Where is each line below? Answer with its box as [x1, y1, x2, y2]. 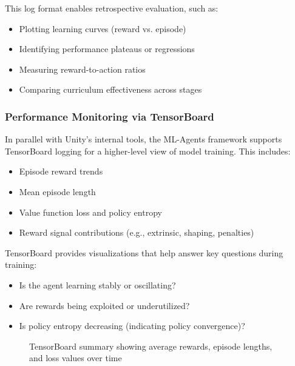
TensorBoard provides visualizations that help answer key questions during [5, 246, 283, 259]
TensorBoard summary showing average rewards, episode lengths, [29, 339, 273, 352]
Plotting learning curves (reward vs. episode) [19, 22, 186, 35]
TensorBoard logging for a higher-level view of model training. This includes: [5, 144, 291, 157]
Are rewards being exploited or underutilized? [19, 299, 190, 311]
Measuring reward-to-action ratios [19, 62, 146, 75]
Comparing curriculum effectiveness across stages [19, 83, 202, 96]
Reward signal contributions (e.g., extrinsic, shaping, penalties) [19, 226, 254, 239]
